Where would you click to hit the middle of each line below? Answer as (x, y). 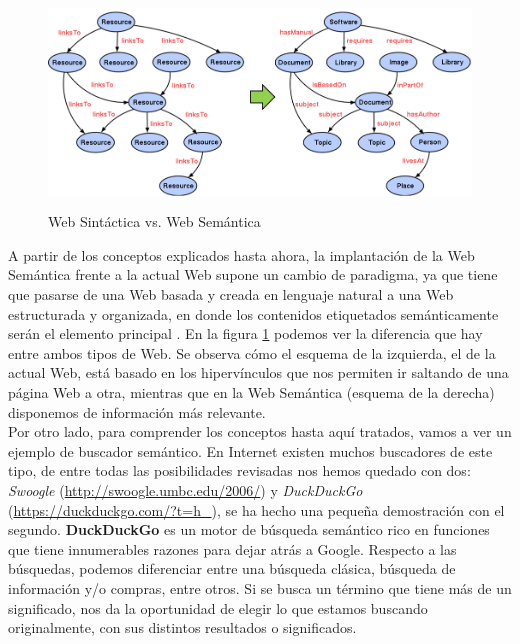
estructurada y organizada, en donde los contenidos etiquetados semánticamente (253, 313)
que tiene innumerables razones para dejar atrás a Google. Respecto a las (232, 548)
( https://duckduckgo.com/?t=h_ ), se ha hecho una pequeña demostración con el (256, 509)
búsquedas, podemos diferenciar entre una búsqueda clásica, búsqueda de (232, 568)
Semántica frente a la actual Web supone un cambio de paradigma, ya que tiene (253, 274)
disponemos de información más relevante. (137, 411)
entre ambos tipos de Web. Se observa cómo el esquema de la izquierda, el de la (252, 352)
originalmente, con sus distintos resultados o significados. (182, 627)
